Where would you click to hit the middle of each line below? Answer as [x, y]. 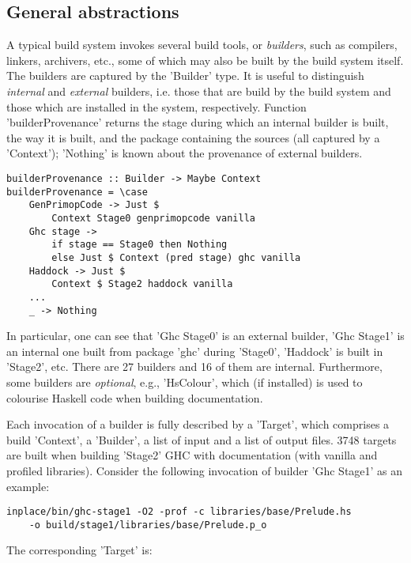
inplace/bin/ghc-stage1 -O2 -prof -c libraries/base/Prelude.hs [179, 512]
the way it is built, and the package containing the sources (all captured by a [193, 137]
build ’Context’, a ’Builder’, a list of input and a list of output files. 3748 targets [202, 439]
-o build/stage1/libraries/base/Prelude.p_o [148, 525]
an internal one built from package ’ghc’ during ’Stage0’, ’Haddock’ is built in [195, 351]
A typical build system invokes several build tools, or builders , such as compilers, [202, 45]
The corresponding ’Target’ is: [79, 550]
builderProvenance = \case [77, 192]
